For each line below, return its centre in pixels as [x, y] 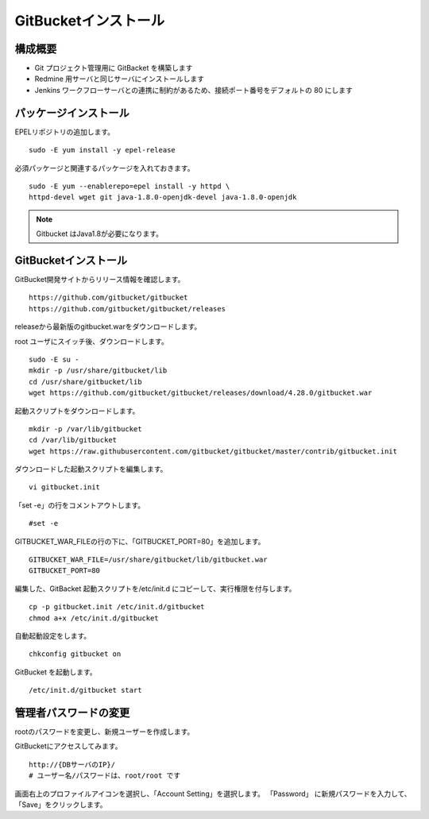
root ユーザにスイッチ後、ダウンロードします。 [91, 341]
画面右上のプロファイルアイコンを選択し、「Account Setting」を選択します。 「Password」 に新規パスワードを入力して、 [213, 794]
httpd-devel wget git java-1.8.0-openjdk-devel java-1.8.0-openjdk [163, 197]
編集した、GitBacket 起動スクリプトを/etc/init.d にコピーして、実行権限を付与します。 [155, 589]
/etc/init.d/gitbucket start [85, 690]
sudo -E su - [54, 359]
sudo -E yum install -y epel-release [102, 150]
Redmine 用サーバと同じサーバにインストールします [120, 79]
